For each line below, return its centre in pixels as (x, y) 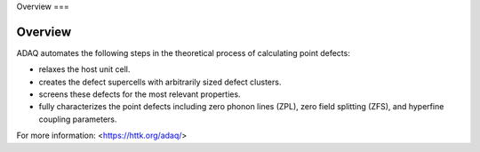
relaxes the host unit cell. (84, 69)
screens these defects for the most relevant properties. (140, 94)
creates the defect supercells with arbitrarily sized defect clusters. (160, 82)
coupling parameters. (78, 119)
